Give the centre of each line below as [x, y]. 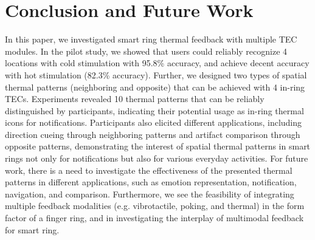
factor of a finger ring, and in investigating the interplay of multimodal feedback [154, 218]
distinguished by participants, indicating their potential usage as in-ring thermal [154, 110]
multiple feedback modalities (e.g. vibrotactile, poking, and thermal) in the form [155, 206]
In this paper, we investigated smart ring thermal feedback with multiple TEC [151, 39]
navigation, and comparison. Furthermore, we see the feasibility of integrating [150, 194]
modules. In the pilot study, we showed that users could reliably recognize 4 [146, 51]
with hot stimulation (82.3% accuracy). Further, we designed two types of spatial [156, 74]
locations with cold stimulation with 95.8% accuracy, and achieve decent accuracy [157, 63]
